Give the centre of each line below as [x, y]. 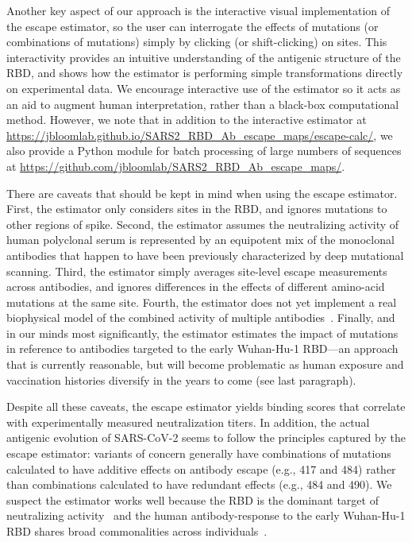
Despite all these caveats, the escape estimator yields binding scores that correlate [206, 406]
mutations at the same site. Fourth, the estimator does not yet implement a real [202, 302]
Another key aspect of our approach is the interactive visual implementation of [198, 10]
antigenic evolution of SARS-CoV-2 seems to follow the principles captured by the [206, 437]
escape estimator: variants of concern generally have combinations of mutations [199, 453]
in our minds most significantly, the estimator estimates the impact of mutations [202, 333]
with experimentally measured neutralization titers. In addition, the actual [188, 422]
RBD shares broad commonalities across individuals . [137, 531]
